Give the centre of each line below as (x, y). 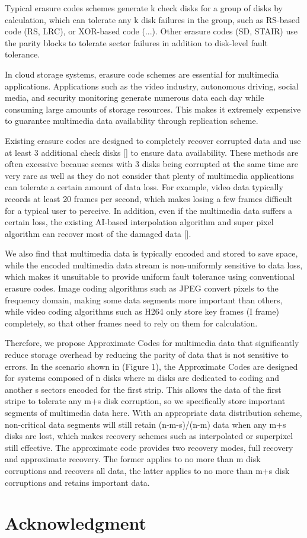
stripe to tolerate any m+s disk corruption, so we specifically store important (145, 401)
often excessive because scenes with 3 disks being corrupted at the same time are (151, 164)
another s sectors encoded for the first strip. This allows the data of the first (143, 389)
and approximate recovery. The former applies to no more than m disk (133, 459)
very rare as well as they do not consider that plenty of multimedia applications (150, 175)
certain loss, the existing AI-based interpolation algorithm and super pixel (139, 222)
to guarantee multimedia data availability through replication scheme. (132, 121)
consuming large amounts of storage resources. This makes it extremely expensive (153, 109)
